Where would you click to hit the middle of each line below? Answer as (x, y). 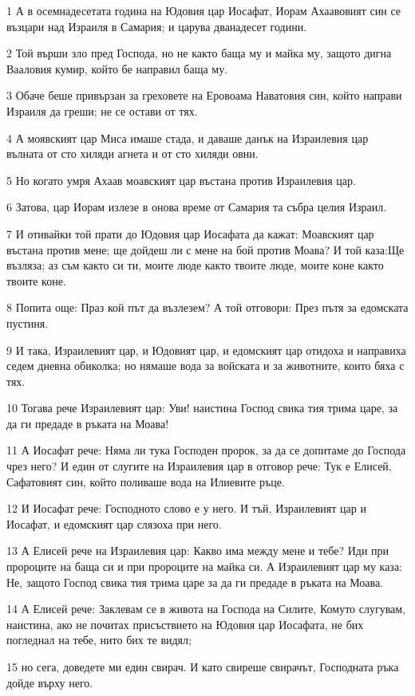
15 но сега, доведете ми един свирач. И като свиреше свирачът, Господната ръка (203, 667)
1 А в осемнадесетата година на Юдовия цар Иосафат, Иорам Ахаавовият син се (204, 10)
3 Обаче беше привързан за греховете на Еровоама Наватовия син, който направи (204, 95)
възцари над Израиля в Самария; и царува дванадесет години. (157, 26)
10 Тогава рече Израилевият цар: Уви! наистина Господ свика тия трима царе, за (202, 408)
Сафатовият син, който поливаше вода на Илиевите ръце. (146, 481)
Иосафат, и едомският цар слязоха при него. (114, 523)
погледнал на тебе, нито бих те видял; (99, 640)
